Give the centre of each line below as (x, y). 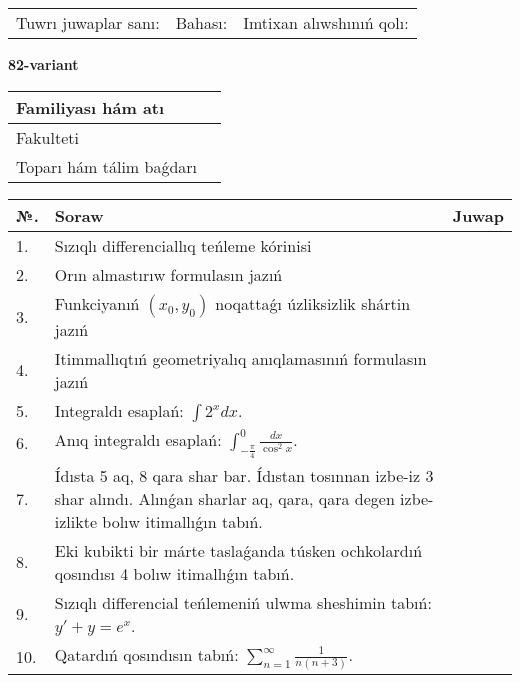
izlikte (75, 521)
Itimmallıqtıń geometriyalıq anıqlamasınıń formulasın (240, 358)
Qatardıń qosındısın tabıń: (146, 654)
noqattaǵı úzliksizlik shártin (313, 303)
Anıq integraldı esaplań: (138, 439)
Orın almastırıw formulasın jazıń (168, 274)
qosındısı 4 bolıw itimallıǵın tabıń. (174, 573)
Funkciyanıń (97, 303)
